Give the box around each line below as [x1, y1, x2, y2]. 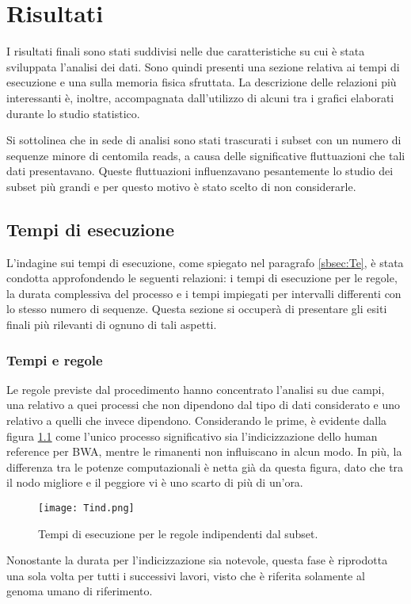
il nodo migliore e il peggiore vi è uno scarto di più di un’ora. [6, 474, 303, 491]
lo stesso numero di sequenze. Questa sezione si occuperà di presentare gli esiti [6, 300, 387, 317]
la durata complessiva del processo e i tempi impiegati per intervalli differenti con [6, 285, 401, 301]
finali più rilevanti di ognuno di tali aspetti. [6, 316, 217, 333]
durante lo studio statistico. [6, 105, 140, 121]
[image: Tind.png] [38, 503, 135, 514]
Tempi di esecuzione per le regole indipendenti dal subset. [38, 525, 318, 541]
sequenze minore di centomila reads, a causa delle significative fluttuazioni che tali [6, 147, 405, 163]
